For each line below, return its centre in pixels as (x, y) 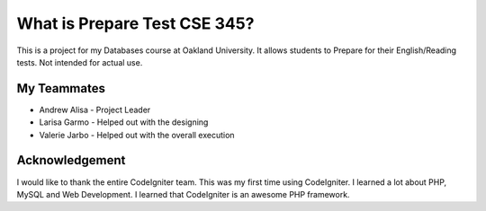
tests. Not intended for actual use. (80, 62)
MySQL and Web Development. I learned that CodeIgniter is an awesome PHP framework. (183, 194)
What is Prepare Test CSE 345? (135, 23)
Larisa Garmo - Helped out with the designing (124, 122)
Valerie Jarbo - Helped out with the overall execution (137, 135)
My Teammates (61, 88)
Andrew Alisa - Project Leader (95, 110)
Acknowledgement (71, 160)
